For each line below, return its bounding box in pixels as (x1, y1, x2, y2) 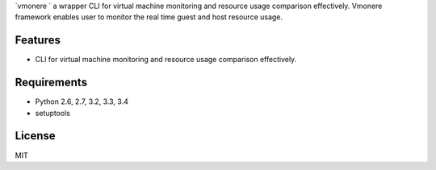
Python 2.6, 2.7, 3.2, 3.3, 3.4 (35, 97, 128, 106)
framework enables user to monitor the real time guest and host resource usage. (15, 12, 283, 22)
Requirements (15, 76, 88, 89)
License (15, 129, 56, 143)
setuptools (35, 108, 70, 118)
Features (15, 33, 61, 48)
